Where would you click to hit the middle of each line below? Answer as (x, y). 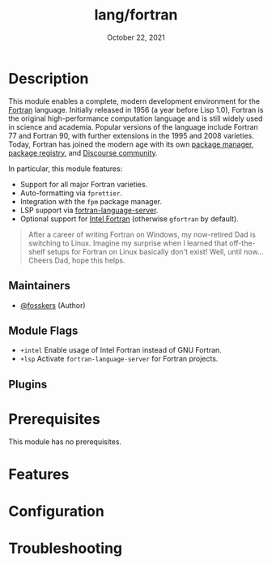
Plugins (28, 384)
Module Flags (43, 330)
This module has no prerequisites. (65, 441)
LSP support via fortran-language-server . (89, 210)
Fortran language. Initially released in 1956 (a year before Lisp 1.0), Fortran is (136, 109)
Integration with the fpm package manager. (91, 201)
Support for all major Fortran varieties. (84, 184)
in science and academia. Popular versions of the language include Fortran (133, 126)
